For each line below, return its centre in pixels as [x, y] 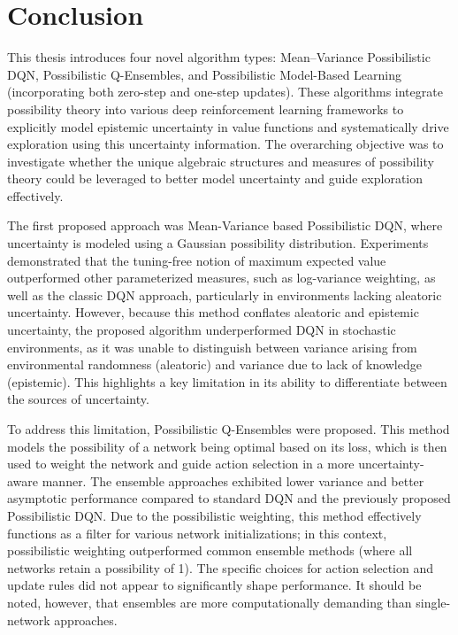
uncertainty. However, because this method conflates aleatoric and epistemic [213, 312]
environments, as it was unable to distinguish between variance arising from [212, 347]
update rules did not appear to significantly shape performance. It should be [214, 585]
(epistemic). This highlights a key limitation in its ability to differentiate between [227, 381]
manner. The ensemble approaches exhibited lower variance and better [233, 480]
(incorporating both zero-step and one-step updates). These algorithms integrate [225, 92]
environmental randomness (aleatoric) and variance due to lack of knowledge [214, 364]
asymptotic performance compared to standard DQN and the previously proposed [229, 498]
